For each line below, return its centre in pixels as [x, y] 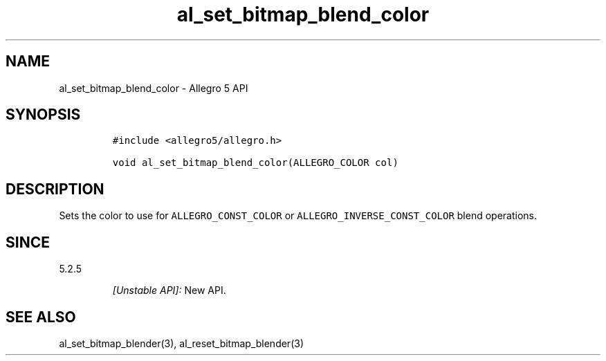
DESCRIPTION [55, 189]
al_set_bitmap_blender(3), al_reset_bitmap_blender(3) [181, 343]
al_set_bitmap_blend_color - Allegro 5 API [154, 88]
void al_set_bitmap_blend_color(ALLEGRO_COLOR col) [255, 163]
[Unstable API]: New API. [169, 290]
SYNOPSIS [43, 115]
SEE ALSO [41, 317]
